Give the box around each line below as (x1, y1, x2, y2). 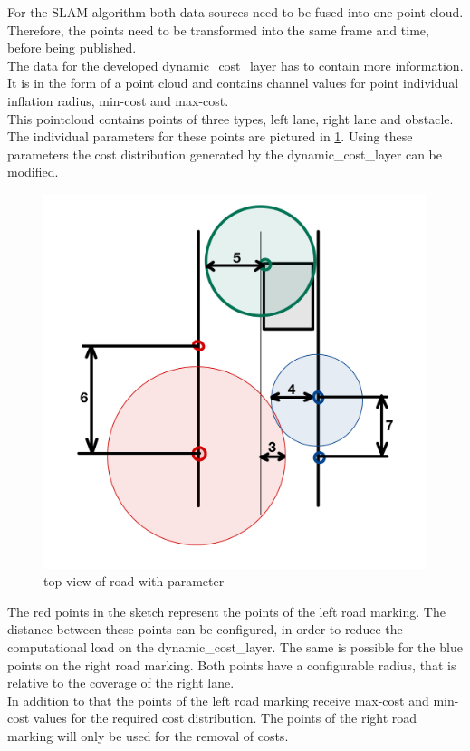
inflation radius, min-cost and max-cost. (7, 91, 229, 110)
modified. (7, 162, 59, 181)
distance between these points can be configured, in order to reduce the (7, 620, 403, 639)
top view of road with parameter (43, 572, 225, 591)
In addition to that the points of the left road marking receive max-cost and (7, 690, 429, 709)
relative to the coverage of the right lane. (7, 673, 235, 692)
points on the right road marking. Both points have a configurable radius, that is (7, 655, 456, 674)
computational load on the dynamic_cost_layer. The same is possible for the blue (7, 637, 463, 656)
